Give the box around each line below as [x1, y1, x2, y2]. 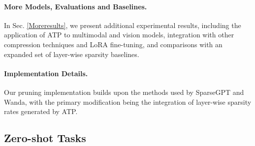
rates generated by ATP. [4, 106, 78, 117]
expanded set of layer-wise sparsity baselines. [4, 49, 139, 59]
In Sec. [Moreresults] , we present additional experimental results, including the [4, 20, 241, 30]
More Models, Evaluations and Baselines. [4, 1, 147, 11]
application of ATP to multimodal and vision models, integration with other [4, 29, 234, 40]
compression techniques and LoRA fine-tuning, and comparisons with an [4, 39, 223, 49]
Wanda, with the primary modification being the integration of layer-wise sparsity [4, 96, 252, 107]
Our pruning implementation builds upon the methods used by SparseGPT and [4, 87, 244, 97]
